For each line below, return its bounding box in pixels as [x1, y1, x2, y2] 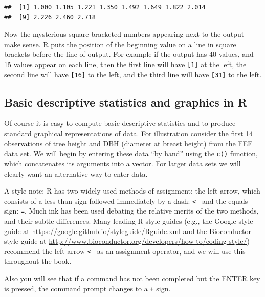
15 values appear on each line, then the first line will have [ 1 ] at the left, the [4, 58, 247, 69]
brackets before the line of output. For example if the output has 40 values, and [4, 49, 254, 59]
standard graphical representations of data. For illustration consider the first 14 [4, 128, 253, 139]
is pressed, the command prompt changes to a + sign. [4, 283, 171, 293]
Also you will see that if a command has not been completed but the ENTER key [4, 273, 260, 284]
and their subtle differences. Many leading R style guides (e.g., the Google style [4, 216, 253, 226]
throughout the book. [4, 256, 72, 266]
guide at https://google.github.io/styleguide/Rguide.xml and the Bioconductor [4, 225, 251, 236]
